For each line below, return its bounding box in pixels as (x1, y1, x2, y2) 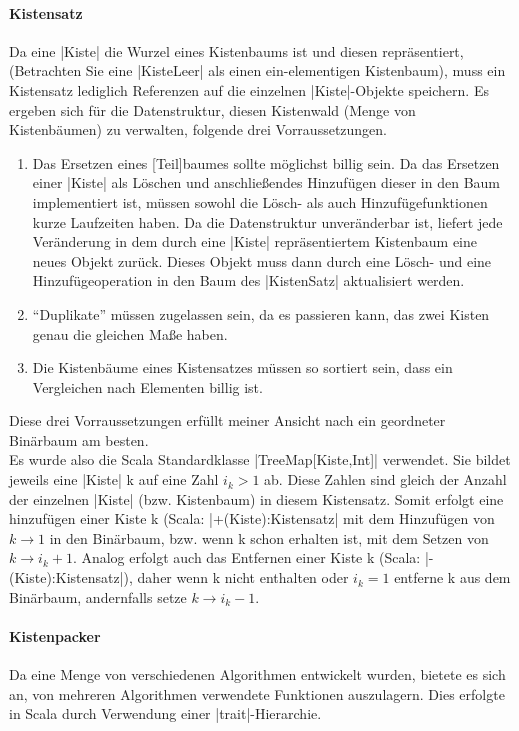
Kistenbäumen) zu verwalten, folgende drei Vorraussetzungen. (9, 119, 388, 140)
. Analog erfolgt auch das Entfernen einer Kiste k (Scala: (72, 547, 421, 568)
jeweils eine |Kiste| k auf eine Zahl (9, 469, 219, 490)
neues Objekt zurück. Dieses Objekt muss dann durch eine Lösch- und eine (32, 250, 492, 271)
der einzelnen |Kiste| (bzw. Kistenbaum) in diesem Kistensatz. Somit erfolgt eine (9, 488, 504, 509)
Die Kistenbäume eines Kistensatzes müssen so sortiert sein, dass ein (32, 357, 453, 378)
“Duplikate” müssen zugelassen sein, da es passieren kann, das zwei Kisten (32, 303, 490, 324)
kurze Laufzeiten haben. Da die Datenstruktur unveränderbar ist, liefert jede (32, 211, 503, 232)
